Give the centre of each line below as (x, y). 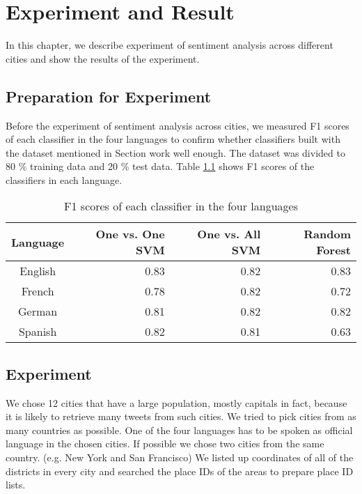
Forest (333, 250)
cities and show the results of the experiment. (103, 58)
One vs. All (229, 234)
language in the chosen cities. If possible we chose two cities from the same (165, 443)
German (38, 311)
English (38, 271)
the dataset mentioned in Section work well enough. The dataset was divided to (175, 152)
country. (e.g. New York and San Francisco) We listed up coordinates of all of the (180, 457)
